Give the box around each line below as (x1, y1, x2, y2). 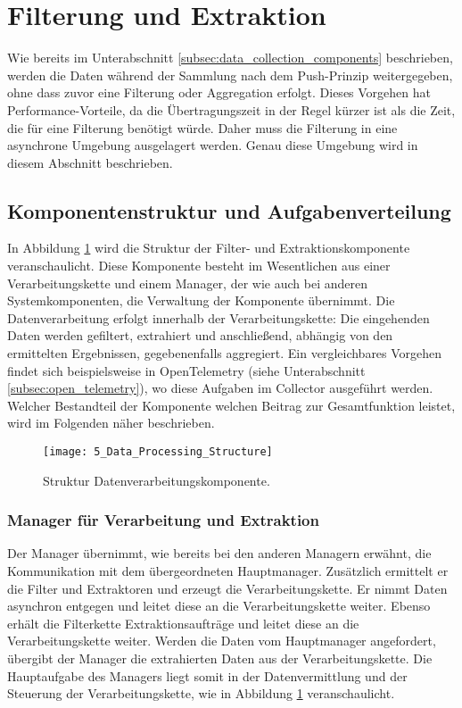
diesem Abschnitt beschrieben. (7, 153, 173, 171)
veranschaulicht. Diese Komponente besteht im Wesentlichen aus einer (7, 256, 391, 275)
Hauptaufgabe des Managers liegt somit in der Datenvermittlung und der (7, 666, 408, 685)
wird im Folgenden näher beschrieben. (7, 413, 215, 432)
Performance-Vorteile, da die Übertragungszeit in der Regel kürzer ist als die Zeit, (7, 100, 456, 119)
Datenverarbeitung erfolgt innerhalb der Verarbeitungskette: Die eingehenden (7, 308, 430, 327)
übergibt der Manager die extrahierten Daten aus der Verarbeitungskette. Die (7, 649, 433, 668)
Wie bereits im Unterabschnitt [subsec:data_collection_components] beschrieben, (7, 48, 453, 67)
